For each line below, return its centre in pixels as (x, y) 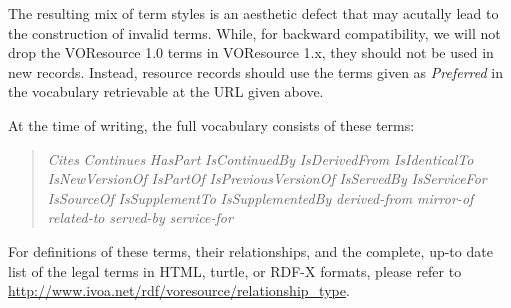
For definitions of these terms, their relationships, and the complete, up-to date (250, 250)
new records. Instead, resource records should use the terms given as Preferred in (255, 71)
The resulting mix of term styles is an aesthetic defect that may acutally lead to (253, 13)
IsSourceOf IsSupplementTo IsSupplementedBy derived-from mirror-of (260, 197)
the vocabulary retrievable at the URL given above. (166, 91)
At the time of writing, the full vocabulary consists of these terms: (211, 124)
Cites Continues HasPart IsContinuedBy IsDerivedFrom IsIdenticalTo (260, 158)
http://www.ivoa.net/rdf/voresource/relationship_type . (179, 290)
